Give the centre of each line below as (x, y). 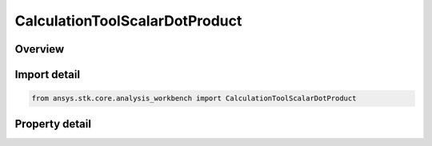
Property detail (53, 124)
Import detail (47, 75)
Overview (40, 49)
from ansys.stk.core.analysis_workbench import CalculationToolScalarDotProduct (194, 99)
